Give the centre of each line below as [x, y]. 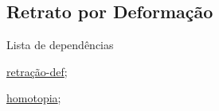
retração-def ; [37, 71]
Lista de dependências [60, 45]
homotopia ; [34, 98]
